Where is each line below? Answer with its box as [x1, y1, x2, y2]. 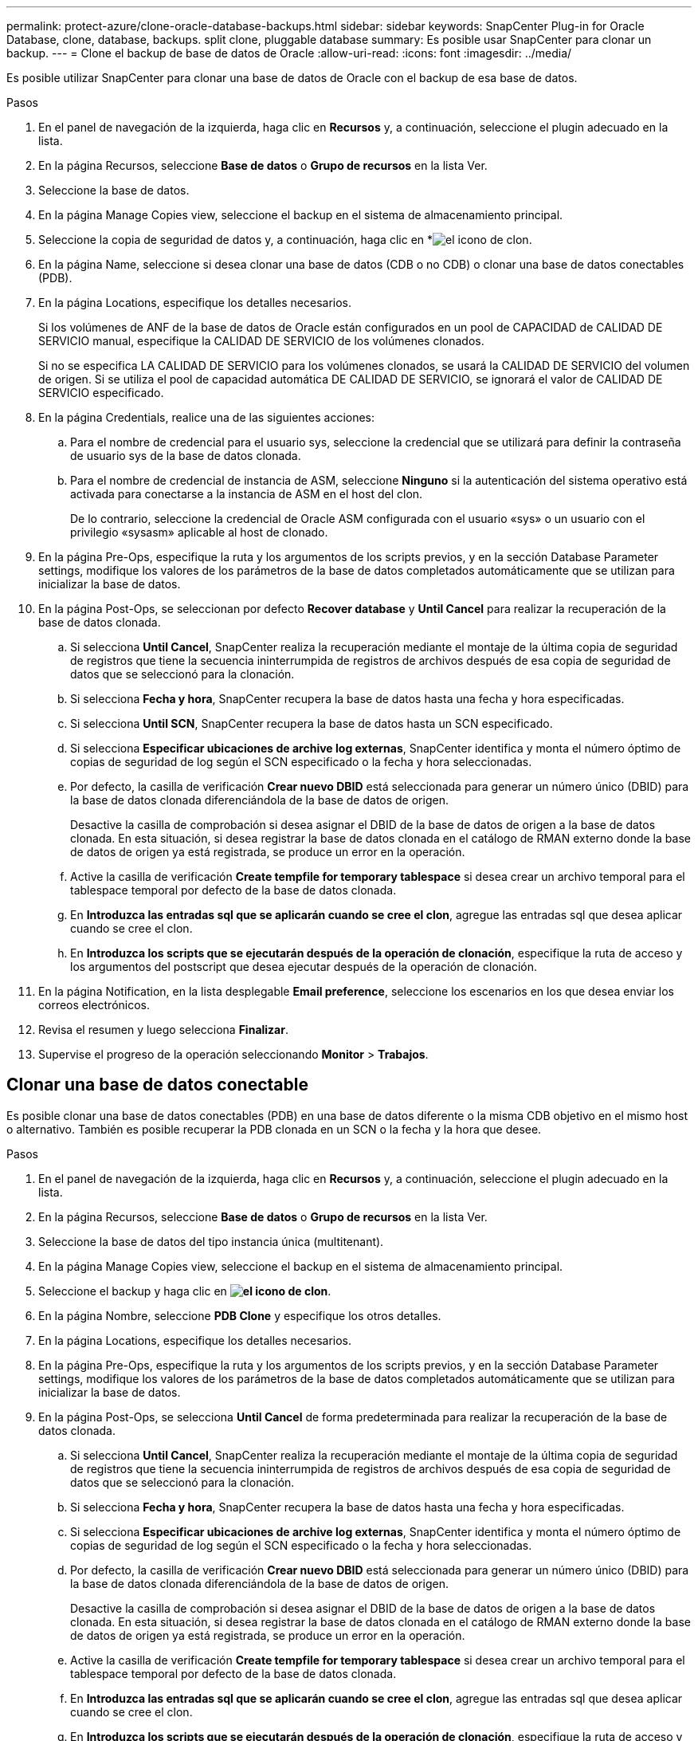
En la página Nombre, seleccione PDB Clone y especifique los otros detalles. [38, 1308, 441, 1322]
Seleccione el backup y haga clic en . [38, 1283, 331, 1298]
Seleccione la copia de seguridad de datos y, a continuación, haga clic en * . [38, 233, 532, 246]
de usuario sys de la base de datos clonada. [70, 449, 301, 462]
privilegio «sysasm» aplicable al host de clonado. [70, 525, 328, 539]
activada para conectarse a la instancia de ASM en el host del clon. [70, 487, 423, 501]
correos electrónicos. [38, 998, 151, 1012]
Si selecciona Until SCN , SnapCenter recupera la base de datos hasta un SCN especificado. [70, 717, 553, 730]
